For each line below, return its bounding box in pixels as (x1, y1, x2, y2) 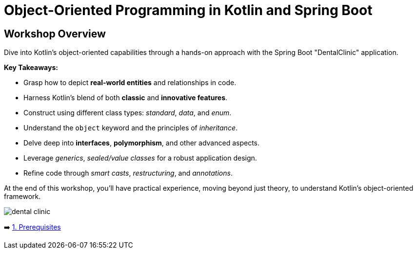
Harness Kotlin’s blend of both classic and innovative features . (23, 93, 228, 102)
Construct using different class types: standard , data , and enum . (23, 108, 232, 117)
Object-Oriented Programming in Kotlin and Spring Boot (4, 2, 373, 18)
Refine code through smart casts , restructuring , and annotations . (23, 169, 233, 178)
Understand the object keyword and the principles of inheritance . (23, 124, 238, 132)
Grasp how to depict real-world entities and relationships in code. (23, 78, 237, 87)
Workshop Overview (4, 27, 106, 40)
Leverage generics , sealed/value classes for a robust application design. (23, 154, 257, 163)
